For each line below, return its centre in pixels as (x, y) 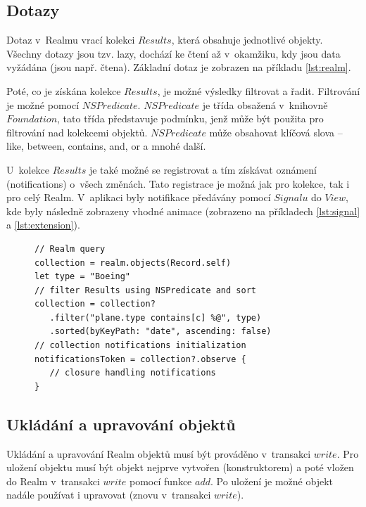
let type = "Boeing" (83, 277)
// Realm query (70, 249)
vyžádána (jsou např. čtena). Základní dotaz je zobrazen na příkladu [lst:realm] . (179, 67)
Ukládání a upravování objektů (121, 424)
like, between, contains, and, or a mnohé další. (106, 146)
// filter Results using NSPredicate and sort (145, 290)
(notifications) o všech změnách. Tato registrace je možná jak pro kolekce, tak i (178, 183)
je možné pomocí (43, 104)
